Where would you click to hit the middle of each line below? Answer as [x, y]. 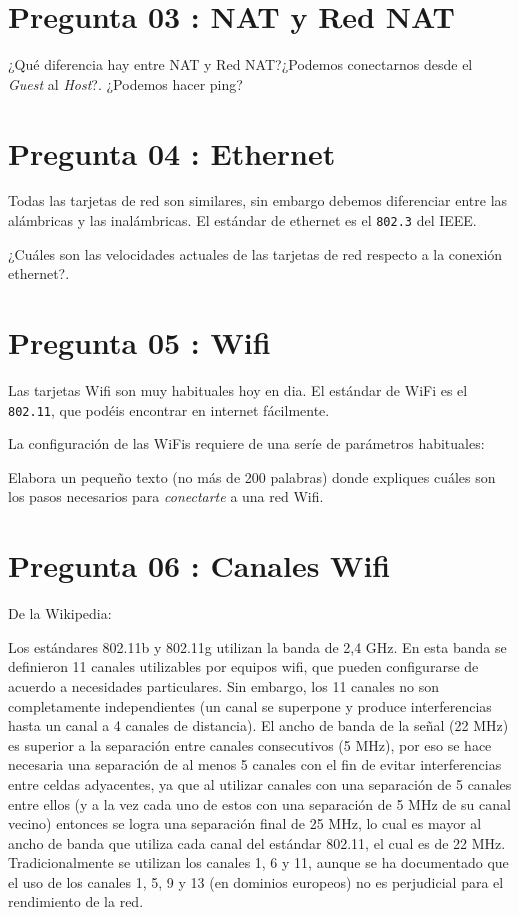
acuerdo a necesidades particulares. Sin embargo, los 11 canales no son [224, 685]
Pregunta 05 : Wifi [139, 342]
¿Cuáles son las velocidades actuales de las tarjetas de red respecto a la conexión [255, 253]
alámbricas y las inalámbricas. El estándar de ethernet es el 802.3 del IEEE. [242, 220]
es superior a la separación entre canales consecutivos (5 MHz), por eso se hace [250, 744]
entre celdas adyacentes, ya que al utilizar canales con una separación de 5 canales [260, 783]
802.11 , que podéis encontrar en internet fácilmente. [169, 409]
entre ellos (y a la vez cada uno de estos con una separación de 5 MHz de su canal [259, 803]
